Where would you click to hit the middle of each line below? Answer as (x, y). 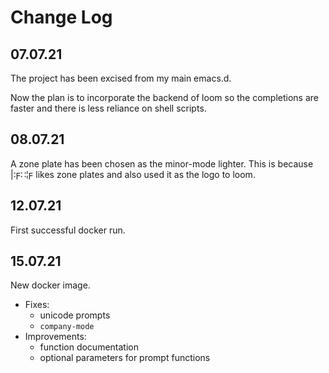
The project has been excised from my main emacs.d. (121, 78)
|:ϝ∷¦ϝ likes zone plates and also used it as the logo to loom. (133, 174)
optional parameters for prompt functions (125, 358)
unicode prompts (75, 315)
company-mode (67, 327)
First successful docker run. (68, 230)
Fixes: (37, 305)
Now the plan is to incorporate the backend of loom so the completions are (164, 97)
